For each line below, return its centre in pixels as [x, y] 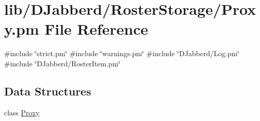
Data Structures [48, 91]
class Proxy [22, 112]
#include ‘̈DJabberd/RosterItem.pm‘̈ [62, 63]
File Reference [96, 29]
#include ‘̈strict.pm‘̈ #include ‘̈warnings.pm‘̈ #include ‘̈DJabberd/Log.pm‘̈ [122, 53]
